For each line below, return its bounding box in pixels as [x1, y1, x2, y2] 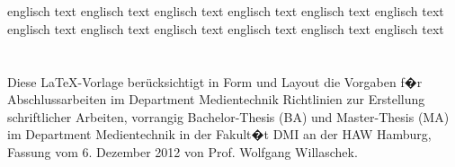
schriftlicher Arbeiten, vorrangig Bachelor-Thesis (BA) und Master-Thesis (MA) [7, 107, 450, 126]
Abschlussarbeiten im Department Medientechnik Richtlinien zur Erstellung [7, 90, 425, 109]
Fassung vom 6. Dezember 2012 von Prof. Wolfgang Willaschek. [7, 142, 358, 161]
